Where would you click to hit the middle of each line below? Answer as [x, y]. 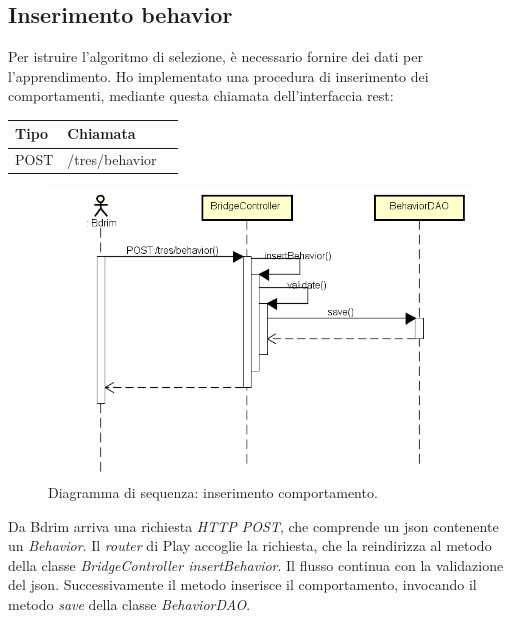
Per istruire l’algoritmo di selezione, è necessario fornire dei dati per [215, 56]
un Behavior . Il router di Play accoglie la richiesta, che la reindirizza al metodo [250, 545]
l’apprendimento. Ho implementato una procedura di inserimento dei [218, 75]
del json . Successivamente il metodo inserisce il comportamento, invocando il [242, 584]
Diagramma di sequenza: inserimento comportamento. [213, 491]
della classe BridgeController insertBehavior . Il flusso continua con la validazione [256, 564]
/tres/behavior [112, 159]
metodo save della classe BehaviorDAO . [129, 603]
